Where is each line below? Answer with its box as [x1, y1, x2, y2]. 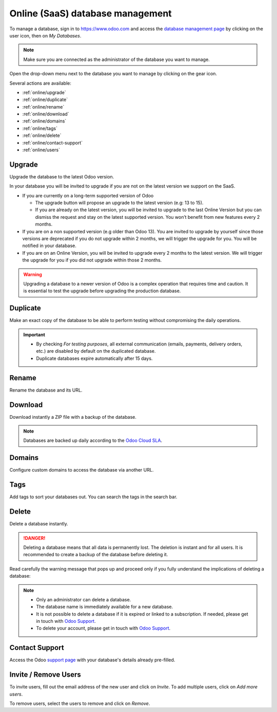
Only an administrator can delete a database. [36, 596, 131, 602]
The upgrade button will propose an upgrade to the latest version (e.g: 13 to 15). [35, 200, 204, 206]
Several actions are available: [9, 80, 72, 86]
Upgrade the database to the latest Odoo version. [9, 173, 114, 179]
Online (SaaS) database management [9, 8, 172, 19]
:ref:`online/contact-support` [22, 139, 83, 146]
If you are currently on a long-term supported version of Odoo [22, 192, 154, 198]
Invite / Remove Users [9, 670, 82, 679]
